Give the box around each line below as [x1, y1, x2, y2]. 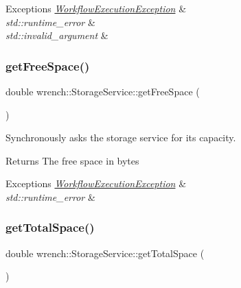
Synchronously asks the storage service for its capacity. [5, 130, 236, 145]
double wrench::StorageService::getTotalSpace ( [5, 245, 205, 260]
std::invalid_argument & [5, 28, 108, 43]
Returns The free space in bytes [5, 153, 139, 167]
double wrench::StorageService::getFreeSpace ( [5, 84, 200, 98]
